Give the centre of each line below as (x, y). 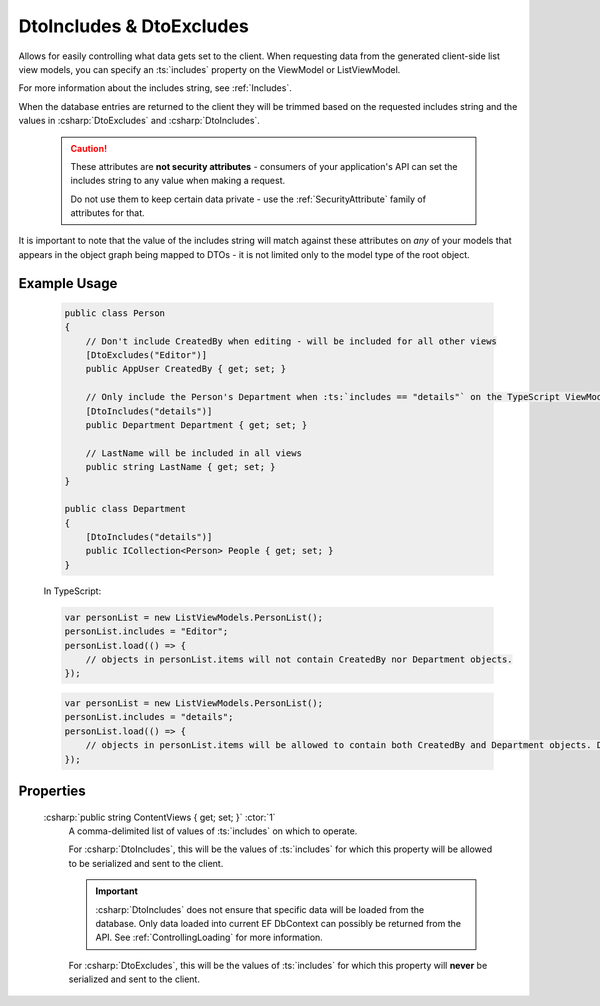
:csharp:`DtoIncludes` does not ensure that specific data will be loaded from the (260, 909)
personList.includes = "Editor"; (146, 631)
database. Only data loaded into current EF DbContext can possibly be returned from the (278, 923)
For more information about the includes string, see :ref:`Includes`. (155, 88)
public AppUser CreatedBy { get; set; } (186, 369)
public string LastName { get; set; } (180, 467)
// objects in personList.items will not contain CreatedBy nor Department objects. (299, 659)
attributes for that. (107, 213)
